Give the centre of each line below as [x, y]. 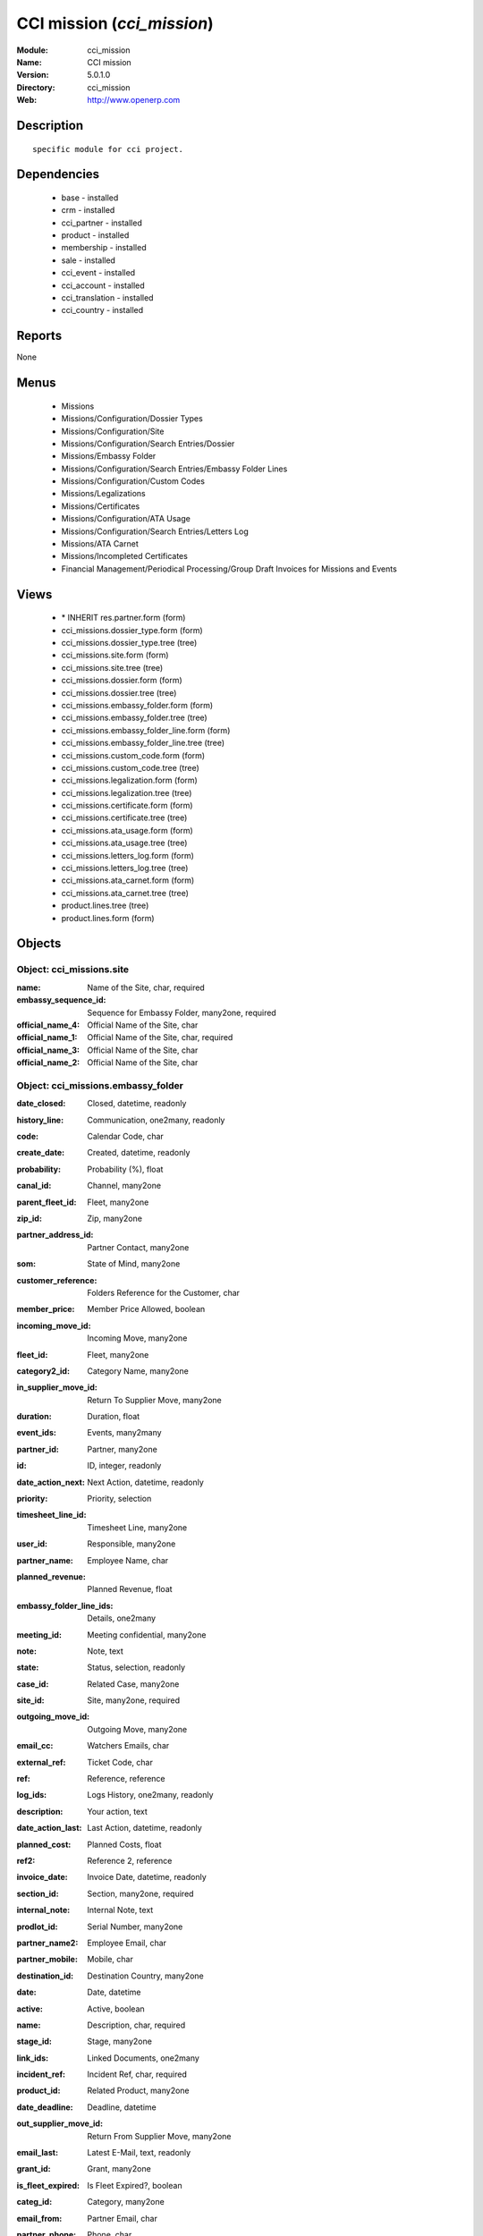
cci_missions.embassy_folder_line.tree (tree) [143, 743]
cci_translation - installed [107, 298]
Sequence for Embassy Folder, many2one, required [182, 1012]
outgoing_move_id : [53, 1716]
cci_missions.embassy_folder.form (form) [137, 705]
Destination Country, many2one [146, 1976]
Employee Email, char [127, 1943]
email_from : [39, 2218]
